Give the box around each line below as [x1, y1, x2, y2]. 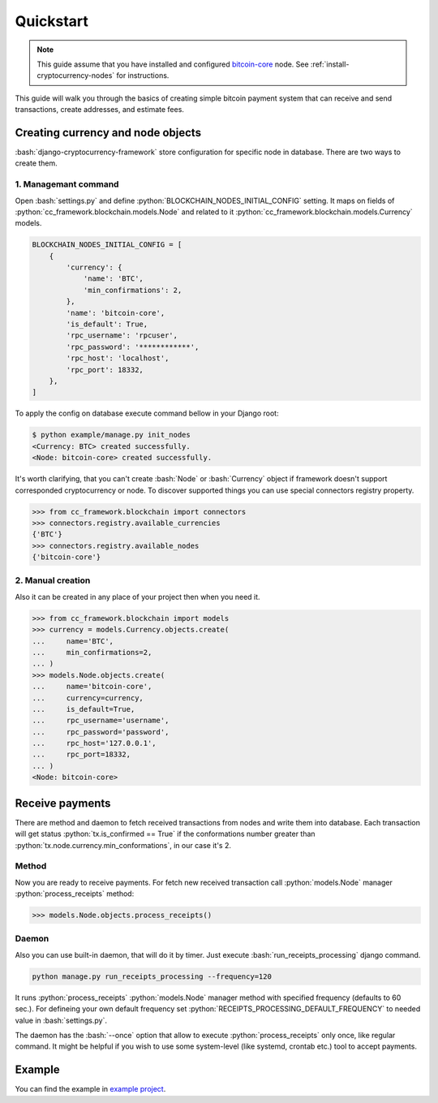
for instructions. [116, 71, 170, 80]
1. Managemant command [15, 179, 119, 190]
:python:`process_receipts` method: [15, 889, 135, 898]
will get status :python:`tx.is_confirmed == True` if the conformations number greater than [15, 829, 316, 839]
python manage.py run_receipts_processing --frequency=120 [32, 972, 272, 981]
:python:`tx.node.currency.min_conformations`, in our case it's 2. [15, 840, 231, 850]
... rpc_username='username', [32, 716, 170, 726]
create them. [15, 158, 58, 168]
